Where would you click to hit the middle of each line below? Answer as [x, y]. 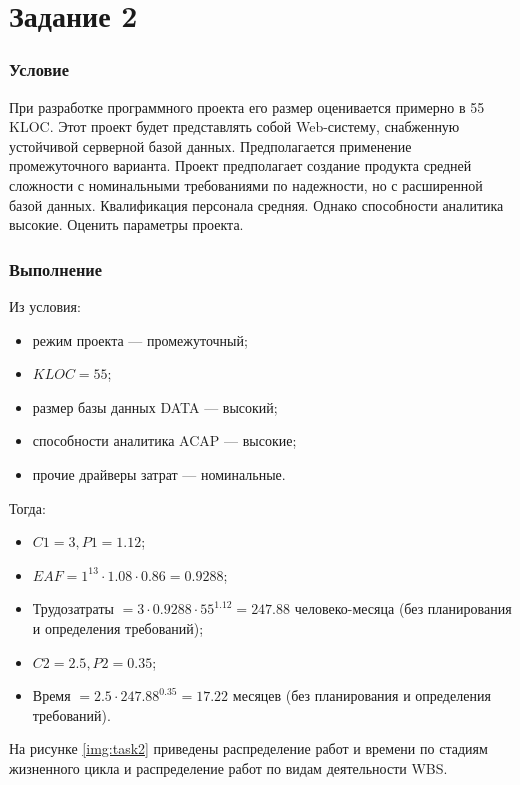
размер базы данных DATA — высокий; [155, 406]
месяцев [257, 697]
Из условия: [45, 305]
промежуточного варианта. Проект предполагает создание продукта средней [240, 165]
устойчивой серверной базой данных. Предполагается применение [210, 145]
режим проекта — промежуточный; [140, 339]
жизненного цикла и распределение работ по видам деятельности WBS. [228, 767]
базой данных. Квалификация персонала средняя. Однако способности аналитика [256, 204]
